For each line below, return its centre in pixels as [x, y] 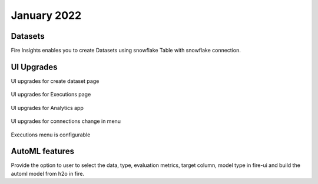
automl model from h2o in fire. [48, 173]
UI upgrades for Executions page [51, 95]
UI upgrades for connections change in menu [66, 121]
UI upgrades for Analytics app [47, 108]
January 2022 [46, 15]
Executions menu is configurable [51, 135]
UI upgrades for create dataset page [55, 81]
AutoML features [43, 151]
